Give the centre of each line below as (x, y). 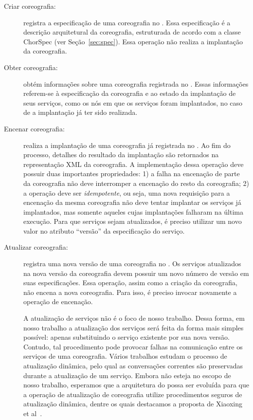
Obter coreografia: (31, 67)
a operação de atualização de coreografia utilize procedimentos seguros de (133, 394)
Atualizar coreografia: (36, 247)
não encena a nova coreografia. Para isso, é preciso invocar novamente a (130, 292)
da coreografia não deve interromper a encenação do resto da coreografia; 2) (136, 183)
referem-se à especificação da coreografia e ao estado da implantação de (130, 93)
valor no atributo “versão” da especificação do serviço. (104, 230)
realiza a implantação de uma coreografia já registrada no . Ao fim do (127, 145)
